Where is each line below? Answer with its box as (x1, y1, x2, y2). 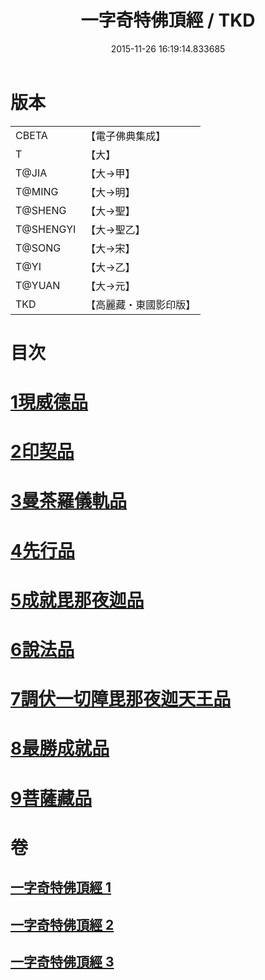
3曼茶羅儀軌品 (10, 490, 128, 513)
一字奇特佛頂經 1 (10, 879, 112, 896)
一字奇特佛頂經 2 (10, 916, 115, 933)
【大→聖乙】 (85, 222, 146, 236)
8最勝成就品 (10, 737, 110, 760)
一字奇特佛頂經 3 (10, 953, 115, 970)
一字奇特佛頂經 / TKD (80, 9, 256, 32)
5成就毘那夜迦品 (10, 589, 145, 611)
